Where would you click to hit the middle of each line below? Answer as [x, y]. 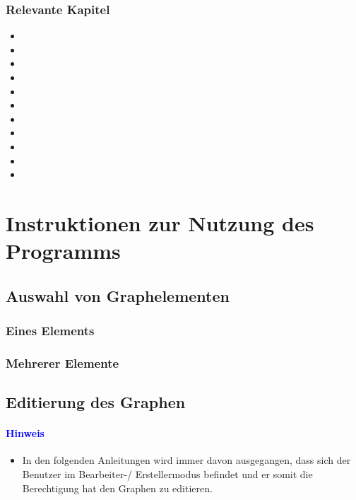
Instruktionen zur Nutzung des [160, 222]
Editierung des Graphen [96, 402]
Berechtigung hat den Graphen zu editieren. [117, 488]
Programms [63, 251]
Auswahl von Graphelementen [118, 295]
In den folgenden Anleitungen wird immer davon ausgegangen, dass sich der [186, 460]
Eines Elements [50, 331]
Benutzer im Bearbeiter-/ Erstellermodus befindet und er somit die [167, 473]
